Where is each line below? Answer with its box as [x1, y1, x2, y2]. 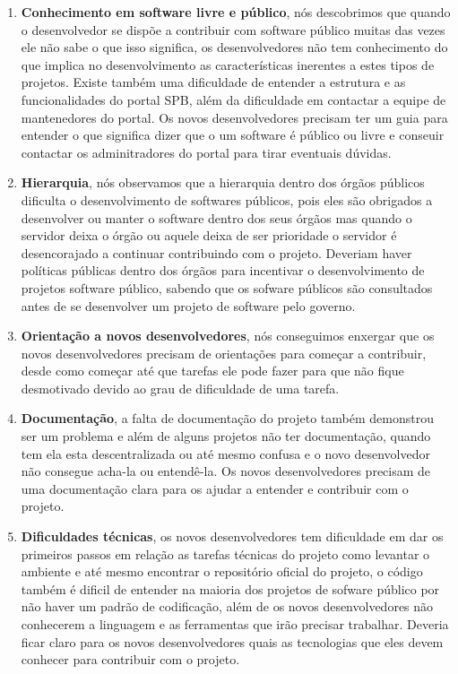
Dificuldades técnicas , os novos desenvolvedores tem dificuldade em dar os [21, 527, 444, 546]
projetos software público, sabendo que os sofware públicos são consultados [21, 278, 433, 297]
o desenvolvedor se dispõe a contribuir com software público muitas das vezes [21, 20, 445, 39]
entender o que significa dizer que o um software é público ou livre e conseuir [21, 125, 445, 144]
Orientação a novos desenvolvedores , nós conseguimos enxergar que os [21, 326, 435, 345]
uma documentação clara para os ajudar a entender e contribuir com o [21, 479, 409, 497]
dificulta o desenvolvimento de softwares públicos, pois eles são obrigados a [21, 190, 433, 209]
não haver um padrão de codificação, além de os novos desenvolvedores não [21, 597, 434, 616]
